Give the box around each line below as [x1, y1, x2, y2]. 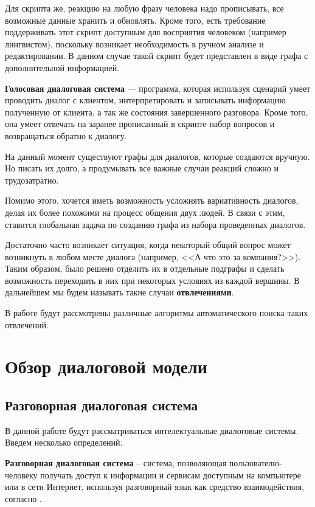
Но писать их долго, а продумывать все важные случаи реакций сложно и [5, 162, 279, 174]
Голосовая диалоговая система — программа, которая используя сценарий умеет [5, 81, 311, 94]
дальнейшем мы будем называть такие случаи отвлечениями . [5, 286, 234, 298]
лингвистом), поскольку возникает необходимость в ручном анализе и [5, 37, 264, 50]
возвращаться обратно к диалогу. [5, 129, 127, 142]
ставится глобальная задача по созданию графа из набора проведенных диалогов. [5, 218, 306, 230]
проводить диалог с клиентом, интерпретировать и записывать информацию [5, 94, 286, 106]
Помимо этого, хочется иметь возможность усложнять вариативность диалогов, [5, 194, 299, 207]
